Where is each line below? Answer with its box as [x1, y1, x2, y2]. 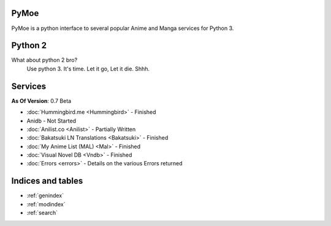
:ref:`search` [26, 209, 58, 217]
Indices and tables [11, 176, 83, 186]
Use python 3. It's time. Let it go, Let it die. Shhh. [26, 65, 150, 72]
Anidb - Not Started [26, 117, 77, 124]
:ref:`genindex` [26, 192, 64, 199]
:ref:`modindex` [26, 200, 66, 208]
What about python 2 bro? [11, 56, 78, 64]
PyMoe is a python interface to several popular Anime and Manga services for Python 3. [11, 24, 234, 32]
